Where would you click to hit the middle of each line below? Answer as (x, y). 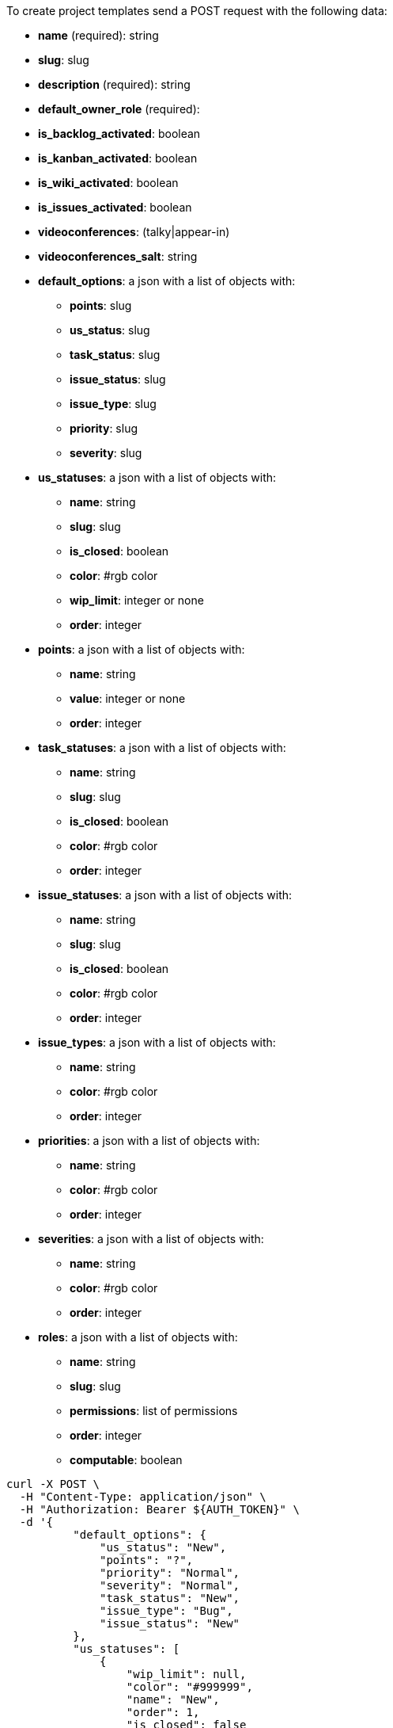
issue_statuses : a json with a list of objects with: (165, 895)
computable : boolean (126, 1460)
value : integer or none (128, 698)
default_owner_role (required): (119, 109)
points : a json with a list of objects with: (142, 649)
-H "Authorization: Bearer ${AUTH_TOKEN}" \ (159, 1509)
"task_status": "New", (170, 1598)
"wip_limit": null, (186, 1674)
